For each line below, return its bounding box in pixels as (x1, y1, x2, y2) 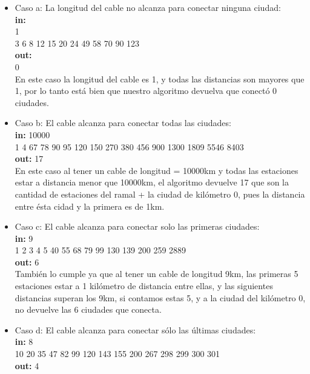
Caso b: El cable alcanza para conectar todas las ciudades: (15, 116, 231, 129)
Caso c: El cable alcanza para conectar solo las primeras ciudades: (15, 220, 260, 233)
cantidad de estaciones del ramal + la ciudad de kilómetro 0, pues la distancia (15, 187, 305, 200)
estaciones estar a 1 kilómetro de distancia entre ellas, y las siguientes (15, 279, 273, 292)
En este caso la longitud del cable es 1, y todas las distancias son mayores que (15, 72, 305, 85)
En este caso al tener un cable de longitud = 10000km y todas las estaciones (15, 164, 298, 176)
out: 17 (15, 152, 44, 165)
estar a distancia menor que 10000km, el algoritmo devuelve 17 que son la (15, 176, 289, 189)
